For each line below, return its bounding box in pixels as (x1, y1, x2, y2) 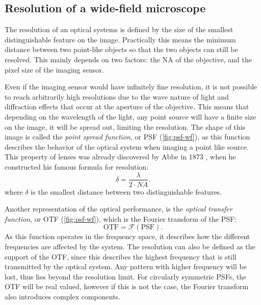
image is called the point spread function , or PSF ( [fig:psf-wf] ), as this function (5, 131, 250, 142)
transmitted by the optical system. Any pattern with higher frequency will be (5, 261, 247, 272)
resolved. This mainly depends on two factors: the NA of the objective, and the (5, 54, 252, 64)
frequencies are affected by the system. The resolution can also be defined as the (5, 241, 255, 251)
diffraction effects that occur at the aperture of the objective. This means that (5, 101, 249, 112)
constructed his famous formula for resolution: (5, 161, 149, 172)
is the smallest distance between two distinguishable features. (31, 186, 222, 197)
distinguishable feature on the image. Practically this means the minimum (5, 34, 236, 44)
